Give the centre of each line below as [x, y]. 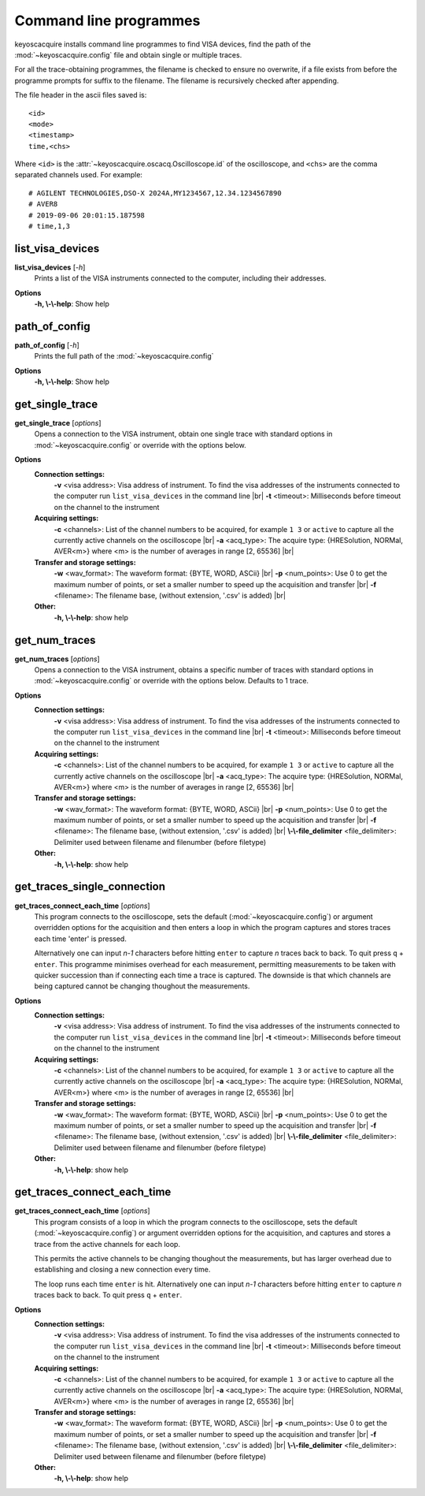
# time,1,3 [50, 226]
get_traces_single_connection [90, 887]
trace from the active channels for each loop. [107, 1244]
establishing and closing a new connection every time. [122, 1270]
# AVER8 [43, 204]
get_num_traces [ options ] [57, 659]
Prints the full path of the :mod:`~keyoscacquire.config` [124, 356]
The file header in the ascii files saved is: [81, 95]
